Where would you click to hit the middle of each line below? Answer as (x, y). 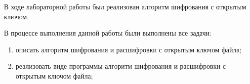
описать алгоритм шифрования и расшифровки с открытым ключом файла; (128, 49)
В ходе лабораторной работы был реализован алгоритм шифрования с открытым (125, 6)
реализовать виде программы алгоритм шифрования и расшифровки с (121, 66)
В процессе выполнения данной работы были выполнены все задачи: (108, 33)
